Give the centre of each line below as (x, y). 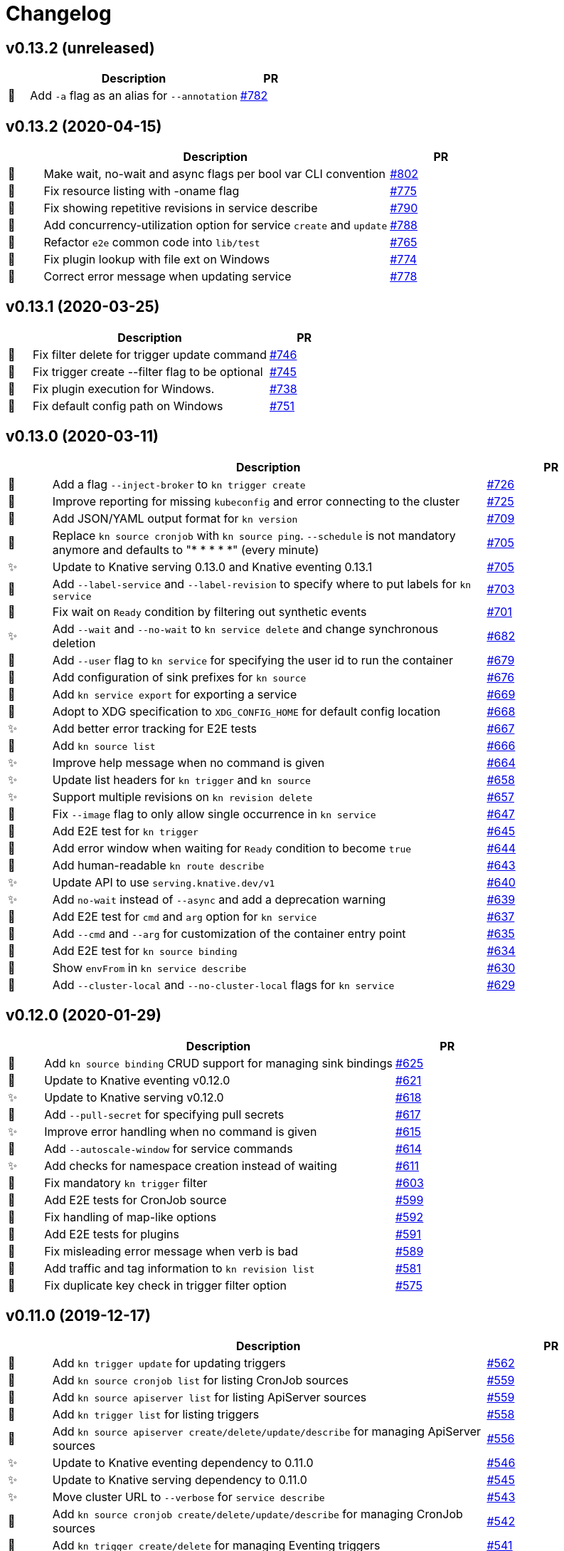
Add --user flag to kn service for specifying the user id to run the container (252, 660)
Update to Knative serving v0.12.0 (134, 1097)
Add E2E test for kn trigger (125, 831)
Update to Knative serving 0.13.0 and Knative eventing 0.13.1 (212, 566)
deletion (74, 643)
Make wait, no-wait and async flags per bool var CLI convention (214, 174)
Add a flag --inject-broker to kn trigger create (179, 484)
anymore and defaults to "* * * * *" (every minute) (186, 549)
